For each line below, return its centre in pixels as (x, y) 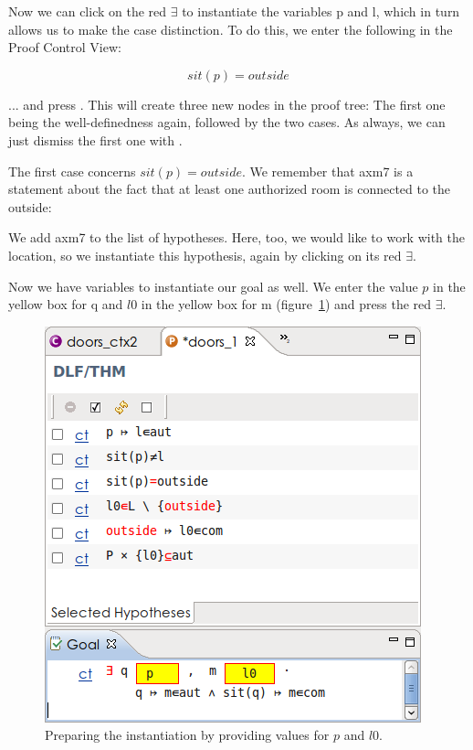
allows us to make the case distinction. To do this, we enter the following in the (231, 29)
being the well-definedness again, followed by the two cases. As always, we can (227, 122)
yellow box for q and (66, 304)
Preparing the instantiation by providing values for (187, 735)
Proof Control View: (65, 47)
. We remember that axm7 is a (327, 171)
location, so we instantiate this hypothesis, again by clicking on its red (205, 255)
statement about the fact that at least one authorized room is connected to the (230, 189)
